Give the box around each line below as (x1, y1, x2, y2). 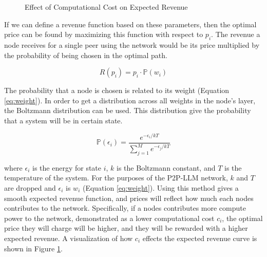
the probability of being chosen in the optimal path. (4, 49, 167, 60)
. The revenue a (211, 29, 260, 40)
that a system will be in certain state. (4, 115, 123, 125)
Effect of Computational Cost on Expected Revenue (25, 2, 188, 12)
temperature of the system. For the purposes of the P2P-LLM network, (4, 172, 228, 183)
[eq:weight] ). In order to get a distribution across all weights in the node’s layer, (4, 95, 256, 105)
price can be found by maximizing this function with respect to (4, 29, 203, 40)
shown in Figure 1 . (4, 243, 63, 253)
